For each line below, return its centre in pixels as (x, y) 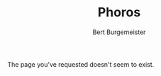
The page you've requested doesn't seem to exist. (81, 64)
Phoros (119, 12)
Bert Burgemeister (119, 32)
